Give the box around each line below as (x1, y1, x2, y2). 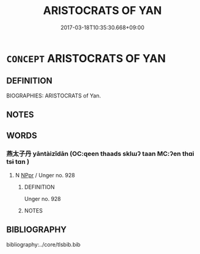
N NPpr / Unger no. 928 (15, 171, 75, 178)
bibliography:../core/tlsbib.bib (6, 241, 81, 248)
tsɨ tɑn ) (6, 158, 29, 166)
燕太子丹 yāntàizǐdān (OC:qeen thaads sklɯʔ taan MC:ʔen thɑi (6, 150, 195, 158)
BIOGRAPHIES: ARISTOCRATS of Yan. (6, 92, 101, 99)
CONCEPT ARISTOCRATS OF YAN (6, 51, 166, 65)
